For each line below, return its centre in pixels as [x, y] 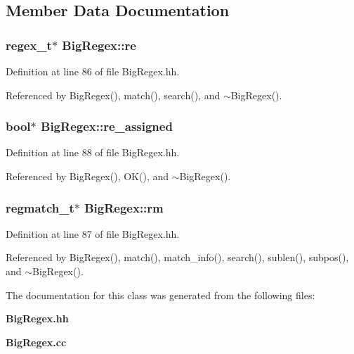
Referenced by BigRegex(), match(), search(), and [113, 95]
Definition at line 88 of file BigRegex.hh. [93, 152]
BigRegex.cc [36, 342]
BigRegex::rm [124, 207]
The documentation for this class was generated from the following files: [160, 295]
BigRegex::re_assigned [107, 126]
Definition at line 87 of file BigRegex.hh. [93, 233]
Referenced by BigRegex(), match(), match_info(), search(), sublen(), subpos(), [177, 257]
